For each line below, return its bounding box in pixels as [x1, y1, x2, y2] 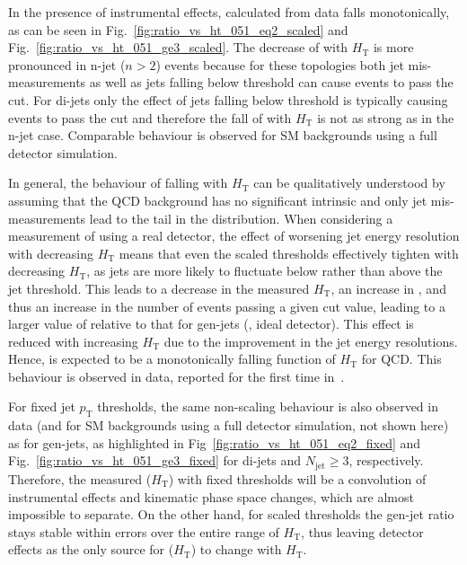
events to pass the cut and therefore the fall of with [8, 108, 292, 127]
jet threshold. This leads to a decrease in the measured [8, 278, 310, 297]
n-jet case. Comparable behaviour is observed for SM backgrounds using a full [8, 126, 437, 145]
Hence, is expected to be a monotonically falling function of [8, 349, 336, 368]
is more [373, 38, 414, 57]
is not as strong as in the [317, 108, 454, 127]
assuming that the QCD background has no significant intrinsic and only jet [8, 190, 427, 209]
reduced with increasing [8, 331, 138, 350]
